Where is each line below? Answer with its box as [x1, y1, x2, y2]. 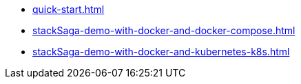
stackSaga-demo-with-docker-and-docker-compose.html [32, 25, 295, 36]
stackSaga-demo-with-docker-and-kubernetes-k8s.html [32, 46, 290, 57]
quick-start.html [32, 3, 105, 15]
